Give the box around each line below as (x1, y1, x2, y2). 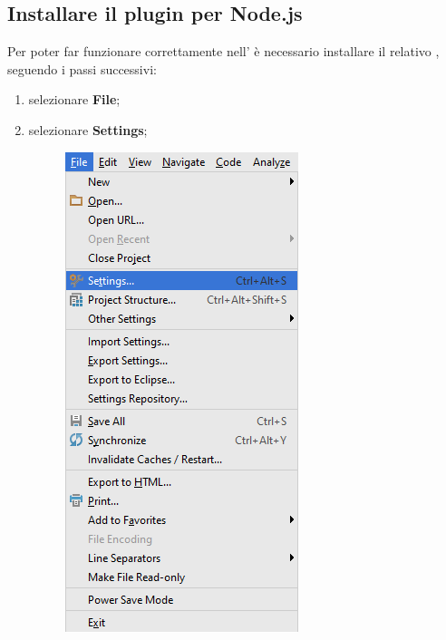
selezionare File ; (28, 90, 121, 109)
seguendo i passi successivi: (7, 59, 157, 78)
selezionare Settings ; (28, 120, 148, 139)
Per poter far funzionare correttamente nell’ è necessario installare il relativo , (7, 42, 440, 61)
